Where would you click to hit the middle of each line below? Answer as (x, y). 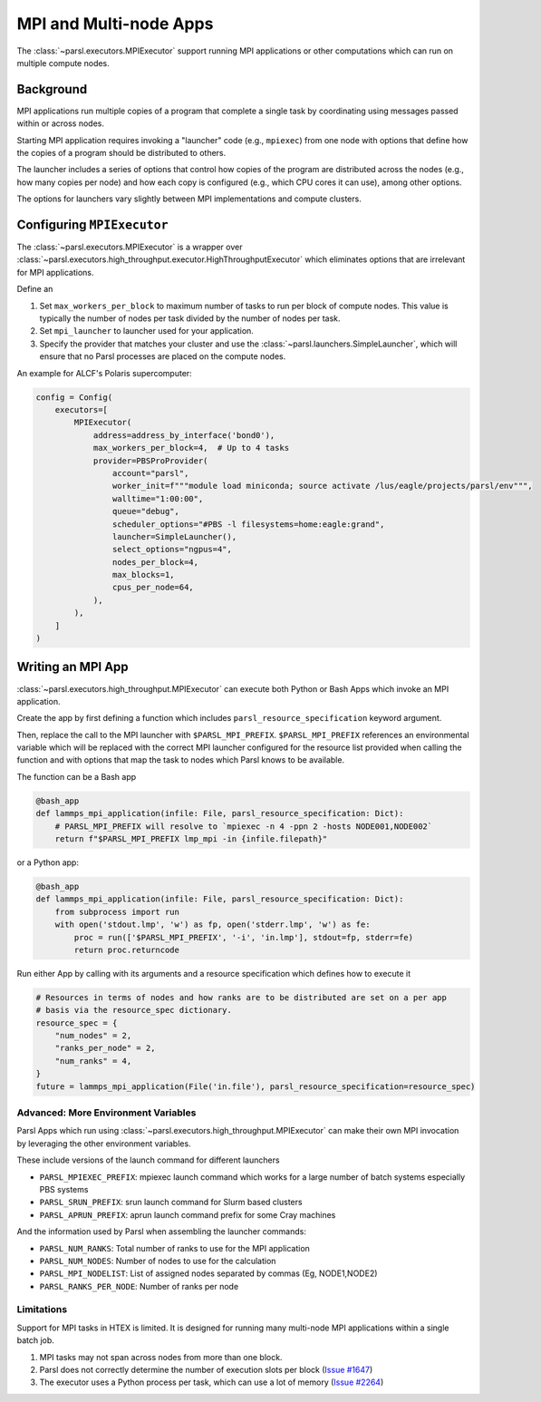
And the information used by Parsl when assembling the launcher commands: (162, 1232)
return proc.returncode (127, 949)
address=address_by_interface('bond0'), (184, 435)
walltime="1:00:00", (158, 498)
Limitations (42, 1310)
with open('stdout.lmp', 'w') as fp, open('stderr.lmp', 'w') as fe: (213, 925)
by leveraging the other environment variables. (104, 1144)
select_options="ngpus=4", (172, 550)
